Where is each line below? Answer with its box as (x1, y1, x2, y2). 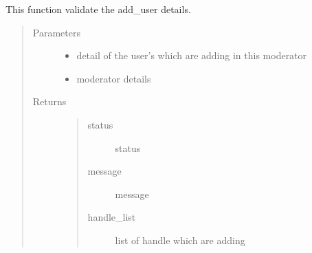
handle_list (87, 210, 136, 224)
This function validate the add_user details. (5, 2, 191, 16)
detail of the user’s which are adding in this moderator (76, 48, 307, 63)
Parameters (32, 25, 80, 39)
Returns (32, 94, 67, 109)
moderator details (76, 71, 151, 85)
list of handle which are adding (115, 232, 245, 247)
